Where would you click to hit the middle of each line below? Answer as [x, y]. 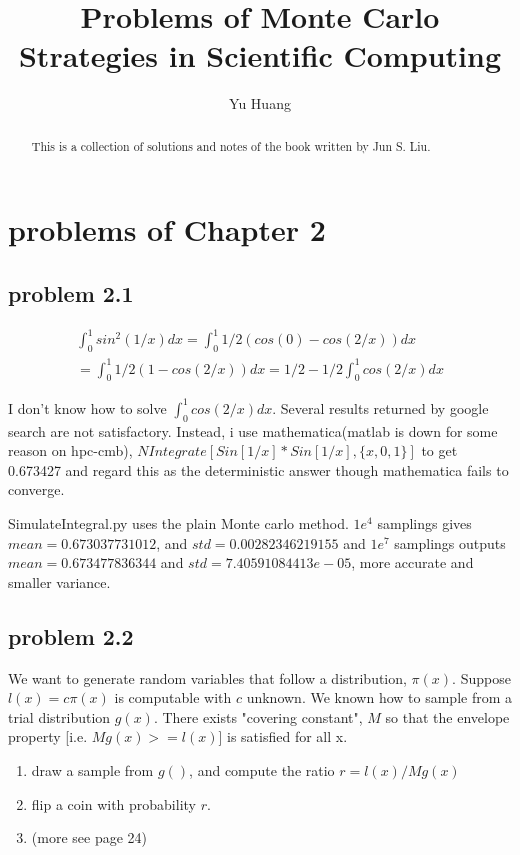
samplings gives [424, 523]
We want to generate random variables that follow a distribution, [207, 677]
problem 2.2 [71, 635]
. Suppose [481, 677]
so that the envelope [447, 716]
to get [439, 450]
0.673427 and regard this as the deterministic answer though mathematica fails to [258, 469]
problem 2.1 [71, 292]
